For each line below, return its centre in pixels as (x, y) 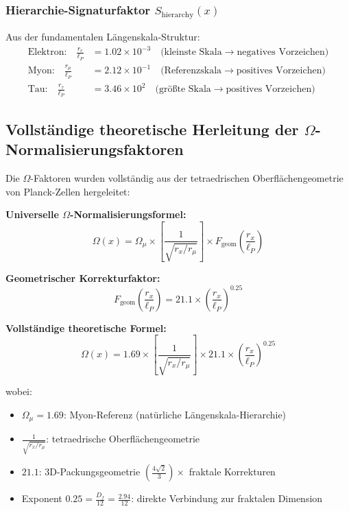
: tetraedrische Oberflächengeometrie (123, 439)
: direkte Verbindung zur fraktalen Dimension (227, 498)
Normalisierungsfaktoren (95, 149)
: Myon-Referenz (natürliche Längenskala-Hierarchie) (175, 415)
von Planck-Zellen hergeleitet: (68, 191)
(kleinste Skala (191, 52)
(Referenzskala (191, 71)
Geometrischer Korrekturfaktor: (83, 277)
